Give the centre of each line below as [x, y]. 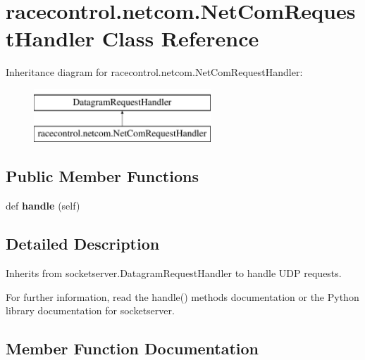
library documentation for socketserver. [90, 310]
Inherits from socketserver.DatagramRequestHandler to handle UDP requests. [174, 273]
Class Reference [180, 38]
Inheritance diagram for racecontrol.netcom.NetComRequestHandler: [154, 72]
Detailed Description [83, 244]
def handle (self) [43, 206]
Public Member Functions [102, 176]
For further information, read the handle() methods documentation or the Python [182, 296]
